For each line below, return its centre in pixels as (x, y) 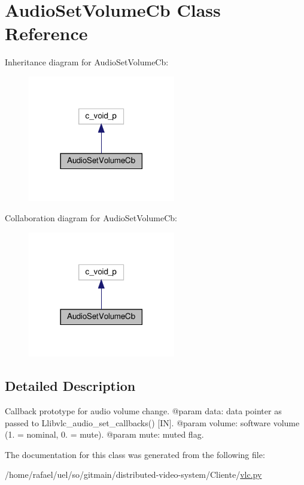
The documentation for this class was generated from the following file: (135, 454)
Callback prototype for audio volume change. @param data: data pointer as (143, 410)
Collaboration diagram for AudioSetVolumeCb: (91, 218)
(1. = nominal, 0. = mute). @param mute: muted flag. (104, 434)
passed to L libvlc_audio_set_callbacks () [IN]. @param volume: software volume (152, 422)
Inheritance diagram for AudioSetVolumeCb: (87, 62)
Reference (46, 33)
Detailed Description (70, 386)
